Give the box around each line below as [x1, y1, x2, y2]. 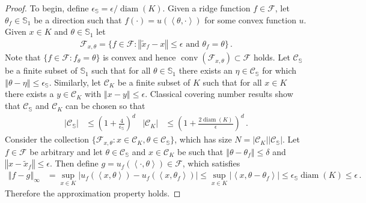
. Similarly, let [49, 75, 102, 88]
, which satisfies [182, 157, 240, 169]
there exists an [178, 64, 233, 77]
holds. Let [253, 51, 290, 63]
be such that [177, 145, 224, 157]
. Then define [49, 157, 99, 169]
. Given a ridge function [162, 2, 251, 14]
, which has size [174, 133, 232, 146]
